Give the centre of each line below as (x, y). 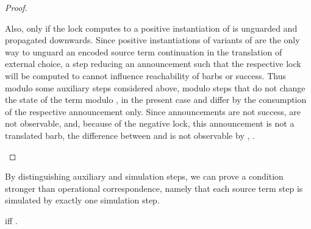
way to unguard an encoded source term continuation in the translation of (144, 51)
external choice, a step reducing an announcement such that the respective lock (153, 64)
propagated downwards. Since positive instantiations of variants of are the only (152, 40)
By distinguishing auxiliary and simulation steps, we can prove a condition (144, 176)
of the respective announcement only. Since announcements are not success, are (153, 111)
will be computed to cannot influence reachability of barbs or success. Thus (145, 75)
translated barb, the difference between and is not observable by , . (130, 135)
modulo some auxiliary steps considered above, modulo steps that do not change (155, 87)
